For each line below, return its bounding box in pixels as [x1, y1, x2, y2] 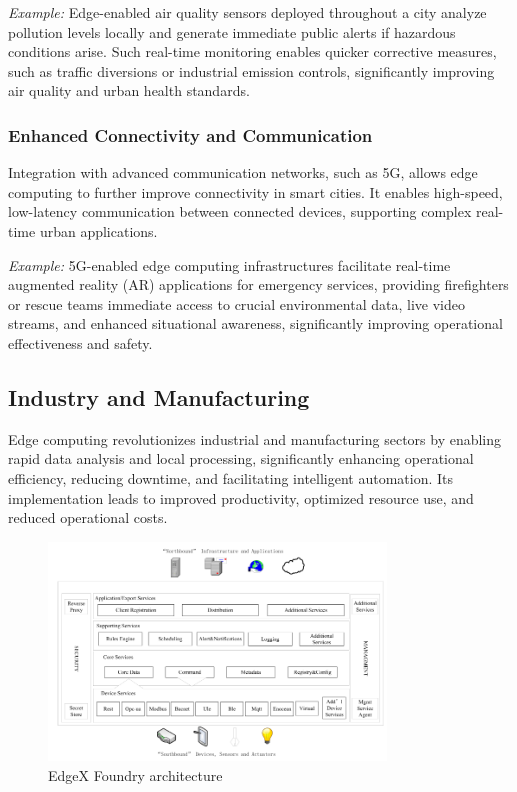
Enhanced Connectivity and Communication [8, 122, 373, 147]
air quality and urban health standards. [8, 80, 250, 101]
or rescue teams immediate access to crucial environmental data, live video [8, 293, 465, 314]
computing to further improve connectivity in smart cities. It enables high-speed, [8, 181, 503, 202]
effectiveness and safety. [8, 332, 153, 353]
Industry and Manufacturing [8, 381, 310, 412]
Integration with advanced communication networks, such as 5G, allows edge [8, 162, 478, 183]
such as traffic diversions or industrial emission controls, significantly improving [8, 60, 495, 81]
